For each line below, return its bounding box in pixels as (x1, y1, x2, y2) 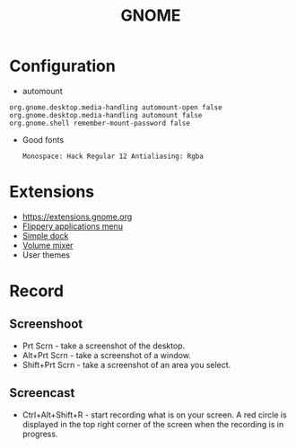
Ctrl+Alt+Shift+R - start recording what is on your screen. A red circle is (22, 409, 287, 420)
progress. (22, 428, 58, 439)
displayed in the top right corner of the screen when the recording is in (22, 418, 284, 429)
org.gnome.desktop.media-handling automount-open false (9, 102, 222, 112)
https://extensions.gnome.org (22, 211, 133, 222)
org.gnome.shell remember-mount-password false (9, 119, 191, 127)
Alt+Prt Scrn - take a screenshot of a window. (22, 349, 191, 360)
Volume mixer (22, 240, 74, 250)
